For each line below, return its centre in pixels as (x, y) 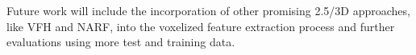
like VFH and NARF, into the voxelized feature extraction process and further (201, 26)
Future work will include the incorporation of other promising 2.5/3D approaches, (208, 10)
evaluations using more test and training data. (121, 42)
